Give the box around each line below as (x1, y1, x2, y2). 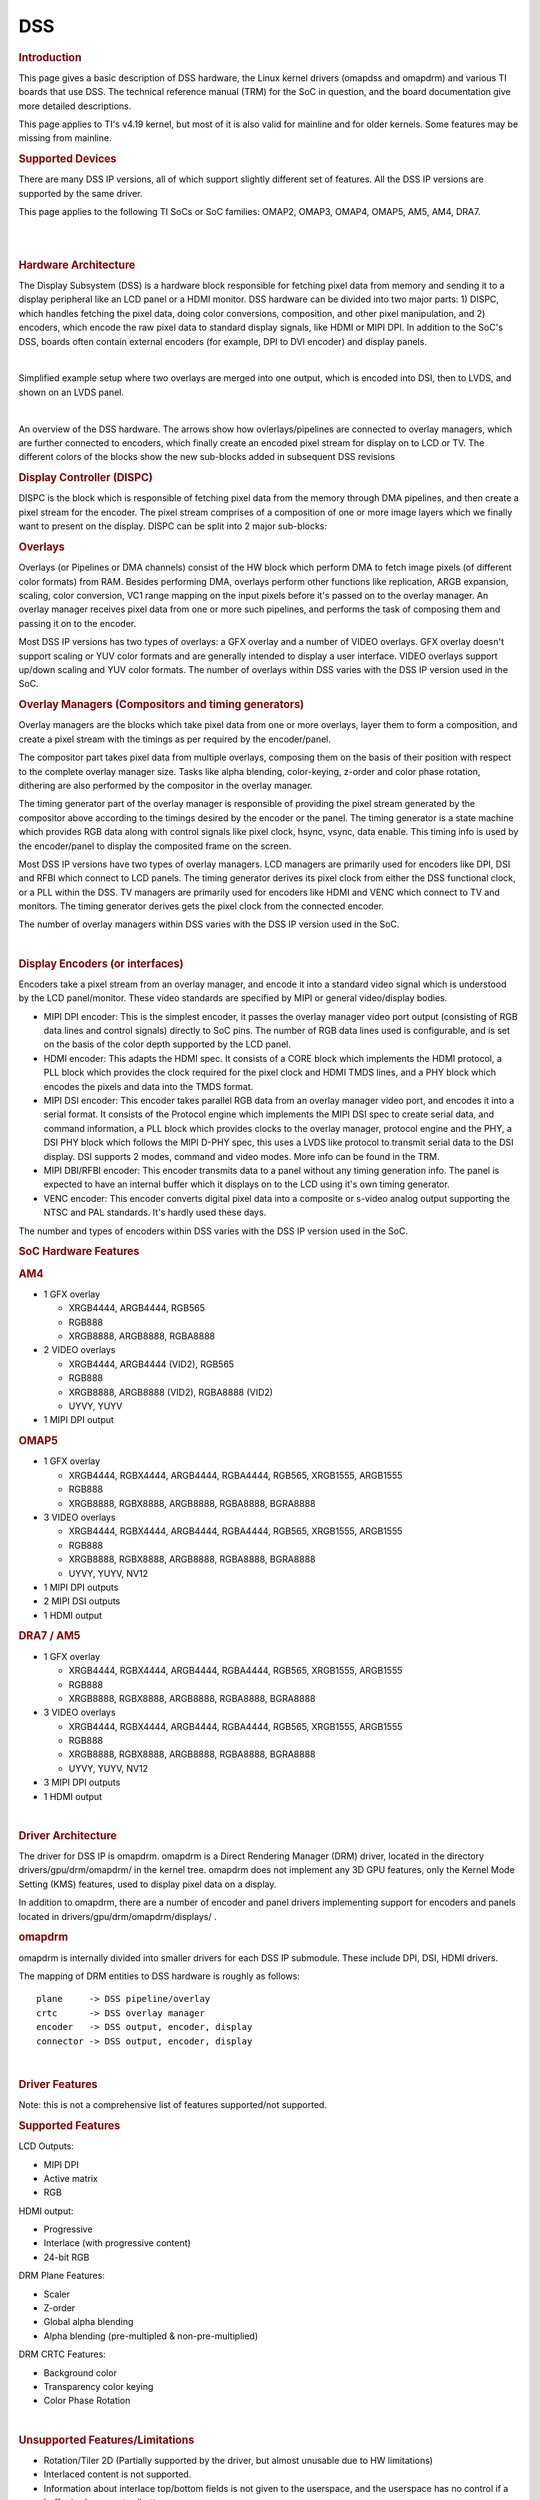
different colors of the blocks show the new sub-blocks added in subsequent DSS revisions (18, 451, 395, 463)
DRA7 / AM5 (18, 1629, 81, 1643)
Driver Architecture (18, 1828, 117, 1842)
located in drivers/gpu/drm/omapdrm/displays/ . (18, 1910, 217, 1922)
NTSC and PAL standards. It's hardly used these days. (43, 1206, 267, 1219)
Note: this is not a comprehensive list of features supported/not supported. (18, 2099, 327, 2111)
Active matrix (43, 2172, 99, 2184)
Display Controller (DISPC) (18, 471, 154, 485)
